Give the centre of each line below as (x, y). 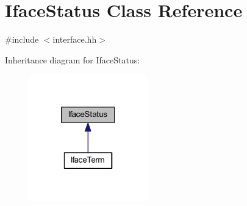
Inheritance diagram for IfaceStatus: (73, 59)
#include (22, 39)
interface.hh (75, 39)
